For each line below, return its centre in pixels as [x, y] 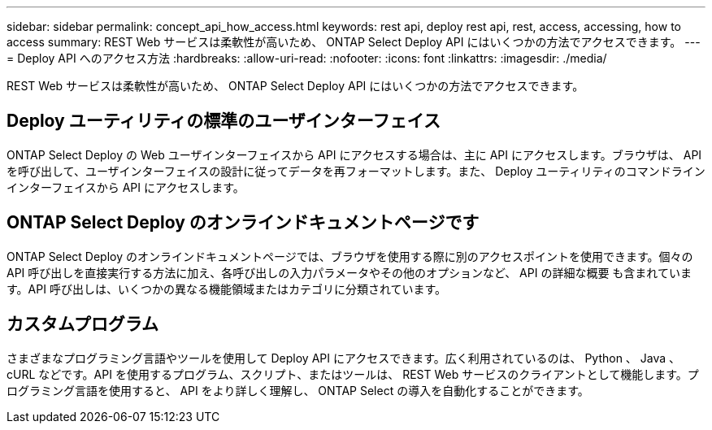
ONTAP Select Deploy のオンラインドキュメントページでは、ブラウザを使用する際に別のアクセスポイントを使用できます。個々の [350, 256]
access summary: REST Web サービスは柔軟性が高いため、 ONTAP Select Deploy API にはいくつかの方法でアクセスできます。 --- [354, 42]
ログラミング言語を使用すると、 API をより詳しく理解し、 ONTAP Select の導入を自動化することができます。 [298, 390]
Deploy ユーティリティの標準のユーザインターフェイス [224, 121]
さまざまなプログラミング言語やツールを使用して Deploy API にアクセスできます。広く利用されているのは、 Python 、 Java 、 [344, 358]
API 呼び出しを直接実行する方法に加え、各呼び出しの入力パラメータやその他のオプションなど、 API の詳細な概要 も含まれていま [349, 272]
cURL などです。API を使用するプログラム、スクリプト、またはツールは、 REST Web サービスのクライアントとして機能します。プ [353, 374]
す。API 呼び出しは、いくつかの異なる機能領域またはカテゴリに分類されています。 [227, 289]
